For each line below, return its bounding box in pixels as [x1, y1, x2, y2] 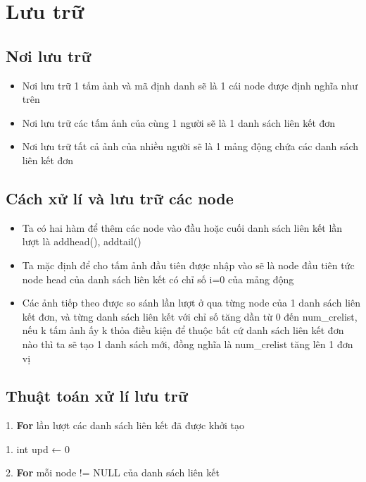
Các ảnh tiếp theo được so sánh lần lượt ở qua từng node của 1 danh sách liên [22, 295, 360, 310]
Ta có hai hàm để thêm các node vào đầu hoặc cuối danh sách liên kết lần [22, 220, 343, 235]
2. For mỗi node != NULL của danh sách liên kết [6, 465, 220, 480]
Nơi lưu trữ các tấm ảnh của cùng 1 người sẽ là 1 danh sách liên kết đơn [22, 115, 336, 130]
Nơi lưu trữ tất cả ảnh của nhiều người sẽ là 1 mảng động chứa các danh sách [22, 139, 359, 154]
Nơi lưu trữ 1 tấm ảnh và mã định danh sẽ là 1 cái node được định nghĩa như [22, 78, 358, 92]
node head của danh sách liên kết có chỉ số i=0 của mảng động [22, 271, 294, 286]
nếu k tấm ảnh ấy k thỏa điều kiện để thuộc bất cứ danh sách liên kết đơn [22, 323, 344, 338]
